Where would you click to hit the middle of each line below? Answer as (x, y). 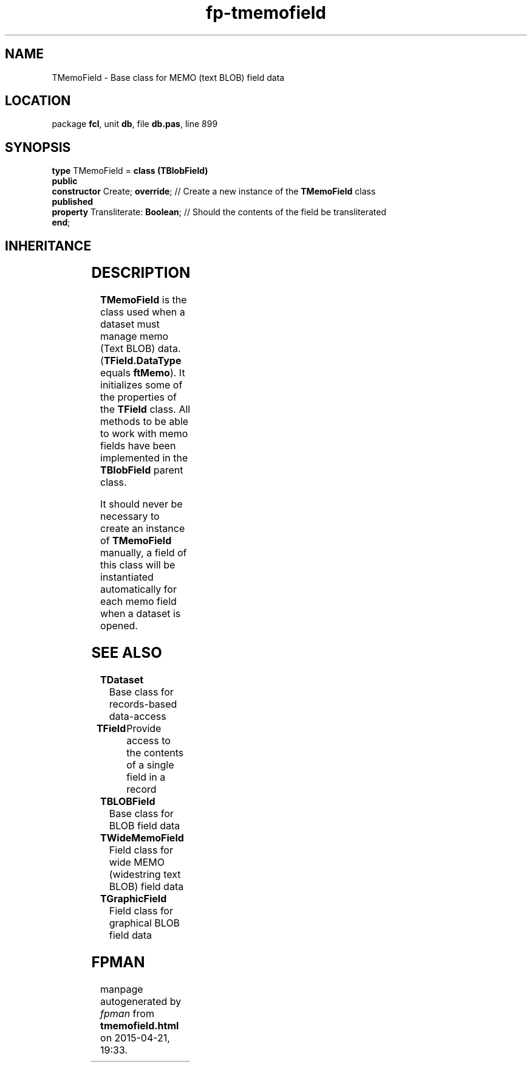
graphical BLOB (145, 923)
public (65, 181)
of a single (150, 765)
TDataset (122, 679)
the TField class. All (145, 409)
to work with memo (144, 434)
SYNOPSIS (38, 147)
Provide (144, 728)
